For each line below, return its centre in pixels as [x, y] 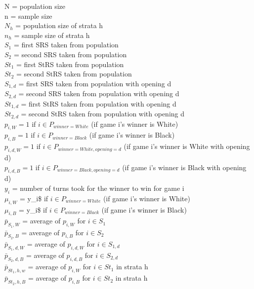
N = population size [35, 6]
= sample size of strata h [52, 35]
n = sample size [28, 16]
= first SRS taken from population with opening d [95, 83]
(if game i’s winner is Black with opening [184, 167]
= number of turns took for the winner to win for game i [98, 188]
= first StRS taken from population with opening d [99, 103]
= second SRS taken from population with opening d [99, 93]
